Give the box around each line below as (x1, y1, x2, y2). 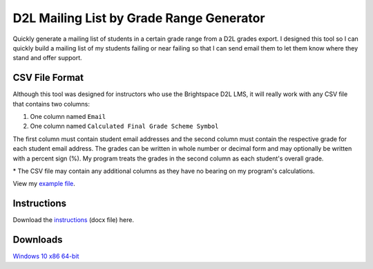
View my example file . (12, 180, 76, 188)
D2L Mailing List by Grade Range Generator (12, 10, 265, 26)
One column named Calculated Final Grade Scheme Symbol (30, 122, 219, 131)
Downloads (12, 234, 63, 245)
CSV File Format (12, 72, 84, 84)
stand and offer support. (12, 54, 82, 62)
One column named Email (30, 113, 106, 121)
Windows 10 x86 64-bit (12, 252, 79, 261)
